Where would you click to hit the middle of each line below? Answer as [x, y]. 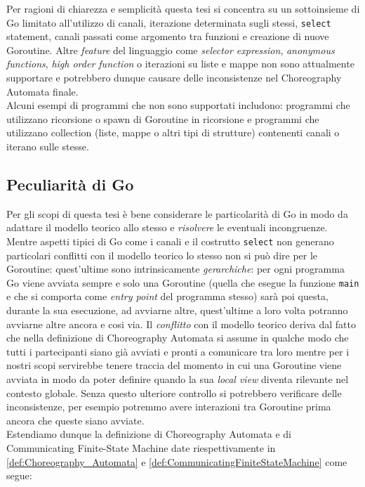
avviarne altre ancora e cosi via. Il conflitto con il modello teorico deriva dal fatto [181, 324]
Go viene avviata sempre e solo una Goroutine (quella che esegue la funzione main [183, 282]
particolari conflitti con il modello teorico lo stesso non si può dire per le [162, 255]
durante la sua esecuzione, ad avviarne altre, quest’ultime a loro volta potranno [177, 310]
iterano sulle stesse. [48, 146]
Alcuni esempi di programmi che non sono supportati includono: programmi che [178, 105]
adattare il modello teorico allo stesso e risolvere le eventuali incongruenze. [167, 227]
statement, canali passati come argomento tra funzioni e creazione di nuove [168, 36]
